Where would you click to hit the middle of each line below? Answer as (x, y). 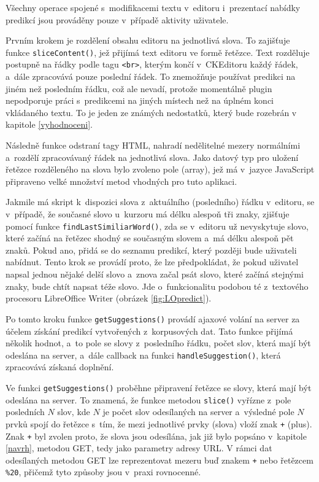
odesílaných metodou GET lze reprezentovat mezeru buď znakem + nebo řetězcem (159, 460)
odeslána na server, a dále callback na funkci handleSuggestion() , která (143, 355)
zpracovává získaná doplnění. (60, 367)
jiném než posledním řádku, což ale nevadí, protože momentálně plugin (139, 88)
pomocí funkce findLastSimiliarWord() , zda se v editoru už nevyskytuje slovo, (157, 226)
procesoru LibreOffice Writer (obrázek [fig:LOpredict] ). (109, 298)
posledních (25, 412)
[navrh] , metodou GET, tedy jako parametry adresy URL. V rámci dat (139, 448)
